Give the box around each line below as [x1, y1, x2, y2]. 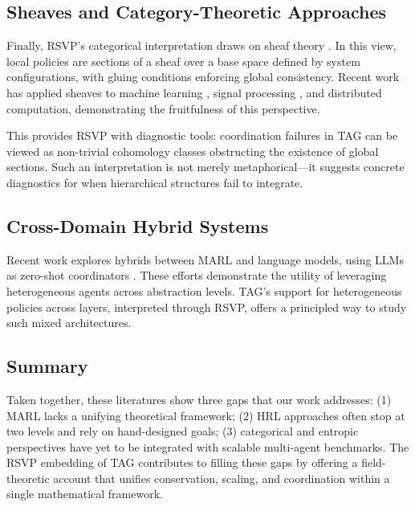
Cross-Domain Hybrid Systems [6, 213, 269, 238]
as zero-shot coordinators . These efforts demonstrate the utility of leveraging [6, 267, 387, 284]
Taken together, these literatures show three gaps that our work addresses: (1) [6, 390, 392, 407]
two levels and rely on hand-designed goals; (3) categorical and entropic [6, 423, 359, 440]
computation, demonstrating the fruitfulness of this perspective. [6, 100, 320, 117]
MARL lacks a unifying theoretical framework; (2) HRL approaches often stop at [6, 407, 405, 423]
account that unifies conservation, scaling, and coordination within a [53, 469, 390, 486]
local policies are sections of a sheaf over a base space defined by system [6, 52, 360, 69]
